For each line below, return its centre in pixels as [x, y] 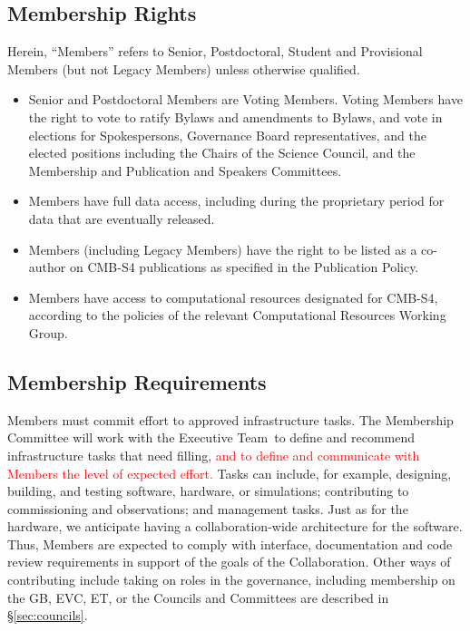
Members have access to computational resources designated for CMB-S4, [233, 297]
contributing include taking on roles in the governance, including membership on [231, 580]
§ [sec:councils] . [48, 615]
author [47, 267]
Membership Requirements [137, 381]
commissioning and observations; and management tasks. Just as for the [208, 508]
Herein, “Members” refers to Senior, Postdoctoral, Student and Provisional [215, 51]
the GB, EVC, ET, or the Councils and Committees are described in [198, 597]
